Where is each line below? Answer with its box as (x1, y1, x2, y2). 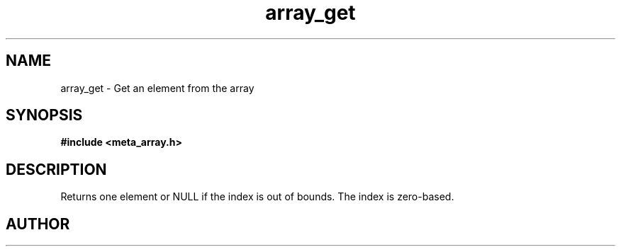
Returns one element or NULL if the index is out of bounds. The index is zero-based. (60, 190, 454, 203)
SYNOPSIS (6, 106, 83, 125)
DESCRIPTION (6, 160, 107, 178)
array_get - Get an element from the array (60, 81, 254, 94)
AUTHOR (6, 214, 70, 233)
